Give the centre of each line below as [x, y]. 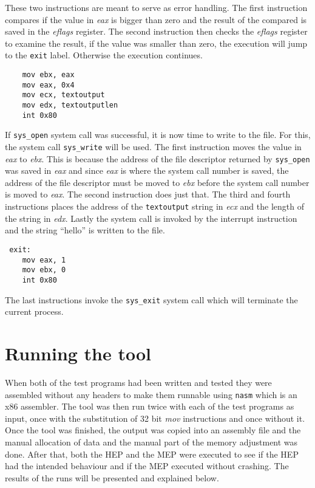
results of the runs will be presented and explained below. [112, 477]
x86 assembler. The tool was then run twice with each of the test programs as [150, 406]
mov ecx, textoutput [63, 95]
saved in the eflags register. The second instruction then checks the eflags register [156, 31]
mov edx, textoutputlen [70, 105]
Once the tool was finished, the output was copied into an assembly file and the [153, 430]
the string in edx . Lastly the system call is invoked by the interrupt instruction [151, 218]
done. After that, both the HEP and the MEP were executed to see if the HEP [152, 454]
